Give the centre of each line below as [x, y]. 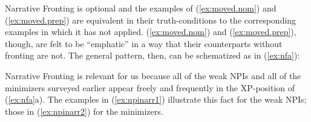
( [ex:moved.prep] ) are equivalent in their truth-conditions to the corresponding [151, 20]
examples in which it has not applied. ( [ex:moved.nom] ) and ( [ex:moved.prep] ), [151, 32]
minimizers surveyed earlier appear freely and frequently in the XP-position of [150, 87]
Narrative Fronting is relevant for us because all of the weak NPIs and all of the [153, 75]
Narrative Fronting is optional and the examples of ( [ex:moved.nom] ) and [141, 8]
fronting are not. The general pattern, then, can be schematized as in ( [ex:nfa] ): [152, 55]
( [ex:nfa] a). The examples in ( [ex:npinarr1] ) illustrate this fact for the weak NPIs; [156, 99]
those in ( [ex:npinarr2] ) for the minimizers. [84, 111]
